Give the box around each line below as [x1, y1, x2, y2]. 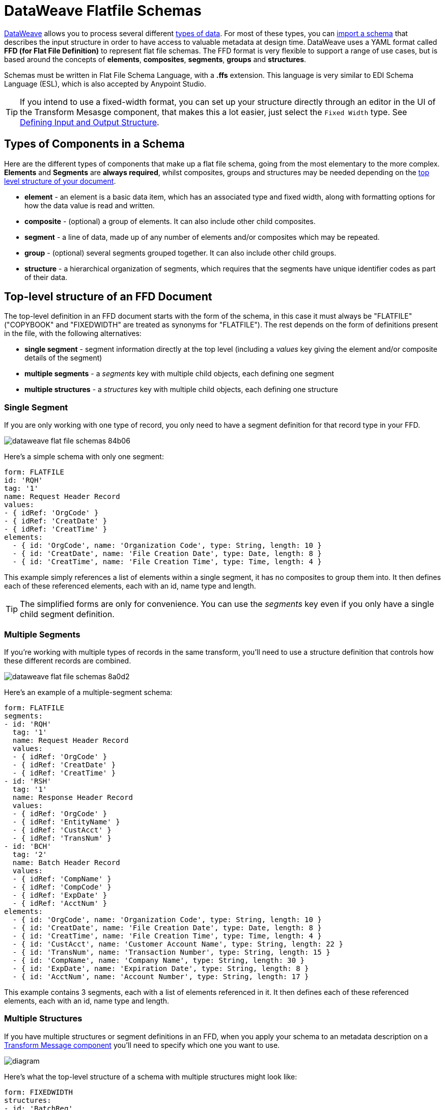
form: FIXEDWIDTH [4, 1088, 73, 1096]
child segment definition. [20, 609, 115, 620]
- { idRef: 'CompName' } [12, 874, 112, 883]
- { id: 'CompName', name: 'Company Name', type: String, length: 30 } [12, 956, 305, 964]
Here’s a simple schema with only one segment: [4, 452, 164, 461]
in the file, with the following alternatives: [4, 329, 142, 338]
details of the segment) [24, 353, 102, 363]
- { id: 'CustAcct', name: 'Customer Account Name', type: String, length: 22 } [12, 939, 343, 948]
